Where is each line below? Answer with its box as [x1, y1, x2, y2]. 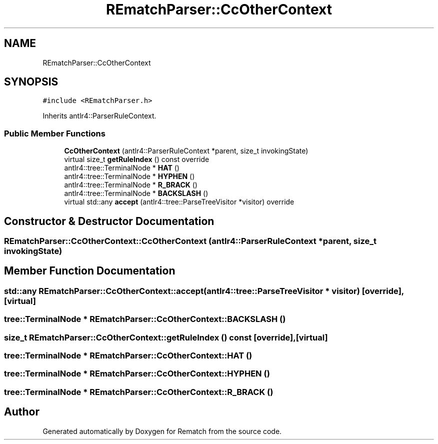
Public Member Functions [4, 128, 105, 138]
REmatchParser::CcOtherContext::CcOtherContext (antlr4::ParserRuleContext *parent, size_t [4, 236, 376, 246]
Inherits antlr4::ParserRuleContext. [42, 111, 156, 120]
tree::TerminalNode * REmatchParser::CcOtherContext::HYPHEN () [4, 368, 270, 379]
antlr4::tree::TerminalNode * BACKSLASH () [64, 189, 208, 198]
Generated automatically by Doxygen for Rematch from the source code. [42, 426, 282, 435]
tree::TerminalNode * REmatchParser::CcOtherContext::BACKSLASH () [4, 314, 286, 324]
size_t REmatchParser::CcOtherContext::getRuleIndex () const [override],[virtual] [4, 332, 328, 342]
